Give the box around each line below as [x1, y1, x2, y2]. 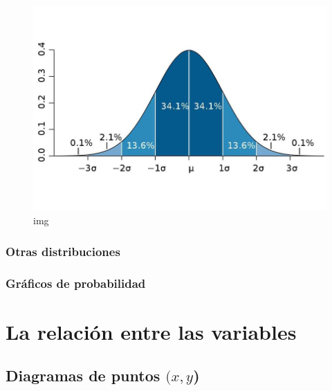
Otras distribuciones [6, 242, 120, 260]
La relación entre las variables [6, 317, 297, 345]
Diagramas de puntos [6, 365, 160, 386]
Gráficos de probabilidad [6, 274, 146, 291]
